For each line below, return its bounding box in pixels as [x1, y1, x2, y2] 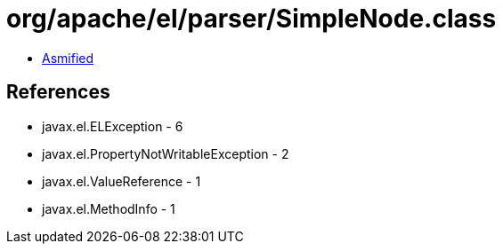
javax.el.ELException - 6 [42, 118, 183, 134]
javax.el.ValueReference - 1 [42, 173, 201, 189]
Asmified [42, 50, 94, 66]
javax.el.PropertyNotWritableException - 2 [42, 145, 289, 161]
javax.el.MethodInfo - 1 [42, 200, 175, 216]
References [6, 81, 110, 104]
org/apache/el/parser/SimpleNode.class [6, 4, 497, 34]
